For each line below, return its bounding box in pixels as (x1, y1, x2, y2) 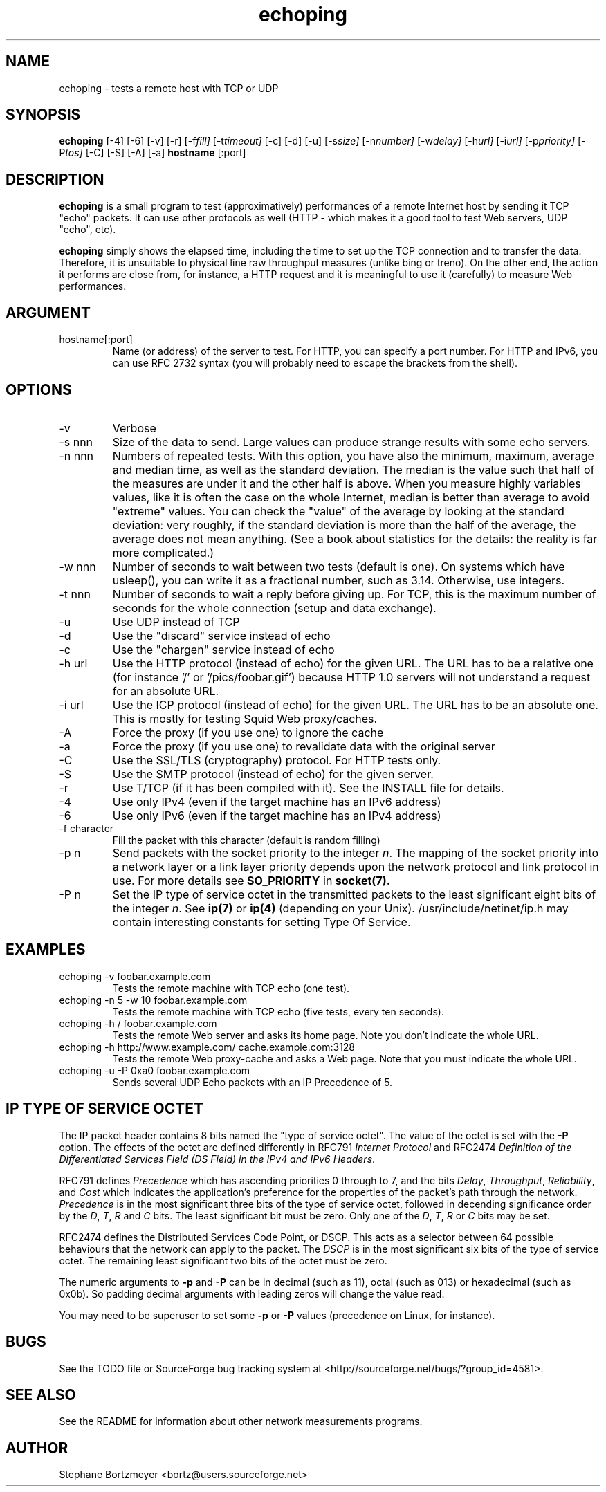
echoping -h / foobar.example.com (59, 1017, 217, 1029)
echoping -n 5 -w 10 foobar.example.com (59, 993, 248, 1006)
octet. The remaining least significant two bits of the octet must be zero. (59, 1254, 387, 1267)
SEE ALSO (6, 1385, 76, 1403)
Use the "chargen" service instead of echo (112, 642, 335, 656)
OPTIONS (6, 380, 72, 398)
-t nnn (59, 587, 91, 601)
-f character (59, 822, 114, 834)
